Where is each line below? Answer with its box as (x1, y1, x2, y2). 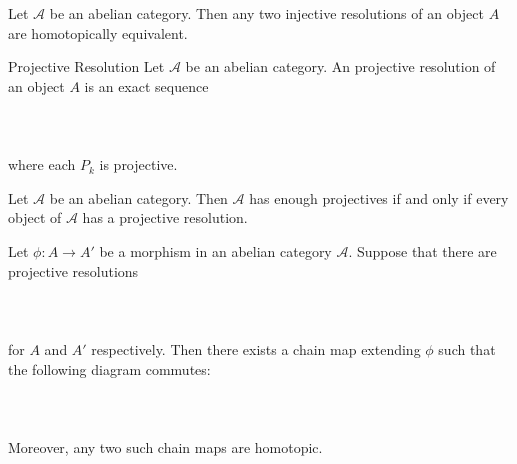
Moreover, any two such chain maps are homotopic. (8, 436, 323, 457)
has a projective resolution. (82, 207, 248, 228)
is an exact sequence (84, 75, 209, 96)
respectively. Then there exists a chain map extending (91, 338, 421, 359)
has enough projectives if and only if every (249, 187, 509, 208)
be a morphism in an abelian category (99, 240, 332, 261)
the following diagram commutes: (8, 358, 211, 379)
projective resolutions (8, 260, 139, 281)
